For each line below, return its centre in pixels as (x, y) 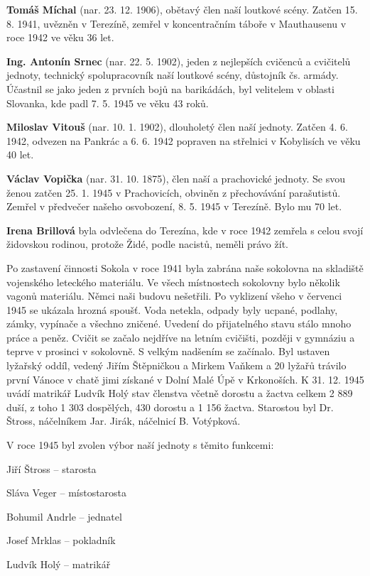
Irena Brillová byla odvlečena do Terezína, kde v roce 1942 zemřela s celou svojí (185, 230)
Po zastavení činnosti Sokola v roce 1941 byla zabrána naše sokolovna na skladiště (185, 267)
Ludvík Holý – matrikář (59, 564)
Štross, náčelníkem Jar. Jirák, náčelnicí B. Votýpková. (124, 421)
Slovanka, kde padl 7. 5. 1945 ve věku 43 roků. (108, 103)
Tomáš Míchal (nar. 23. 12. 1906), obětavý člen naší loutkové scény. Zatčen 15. (182, 9)
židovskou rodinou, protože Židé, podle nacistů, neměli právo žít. (147, 244)
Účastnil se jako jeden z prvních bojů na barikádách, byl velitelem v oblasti (170, 88)
